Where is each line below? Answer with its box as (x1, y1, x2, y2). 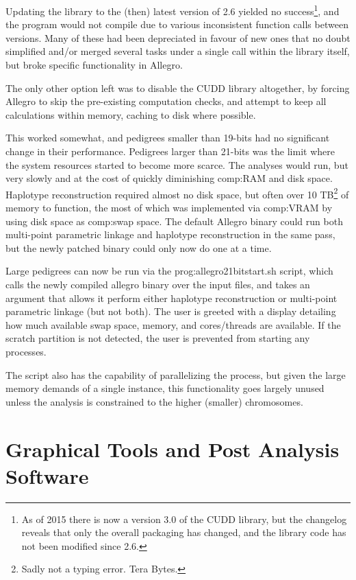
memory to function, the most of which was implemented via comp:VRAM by (5, 200, 333, 215)
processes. (5, 344, 47, 358)
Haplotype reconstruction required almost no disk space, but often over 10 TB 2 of (5, 185, 349, 201)
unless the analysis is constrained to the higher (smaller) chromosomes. (5, 394, 303, 408)
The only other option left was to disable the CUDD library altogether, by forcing (5, 80, 350, 95)
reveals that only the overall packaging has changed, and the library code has (21, 525, 346, 540)
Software (5, 461, 89, 489)
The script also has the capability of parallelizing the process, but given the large (5, 367, 346, 382)
